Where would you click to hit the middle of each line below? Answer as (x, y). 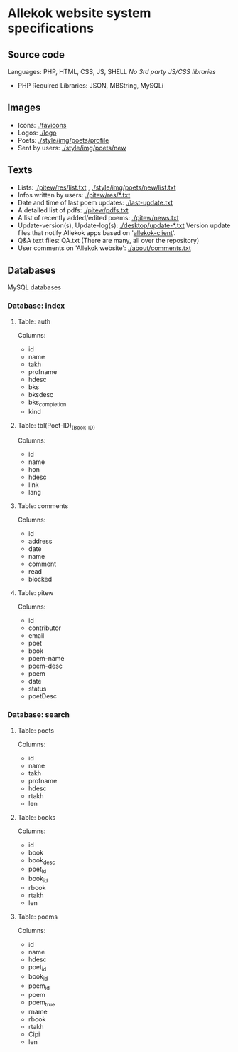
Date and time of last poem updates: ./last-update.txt (95, 202)
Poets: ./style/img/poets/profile (63, 140)
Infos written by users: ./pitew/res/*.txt (74, 195)
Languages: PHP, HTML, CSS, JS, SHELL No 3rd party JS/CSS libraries (112, 72)
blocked (40, 579)
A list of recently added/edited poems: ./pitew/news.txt (98, 217)
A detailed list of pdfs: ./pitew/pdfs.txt (73, 210)
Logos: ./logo (37, 133)
